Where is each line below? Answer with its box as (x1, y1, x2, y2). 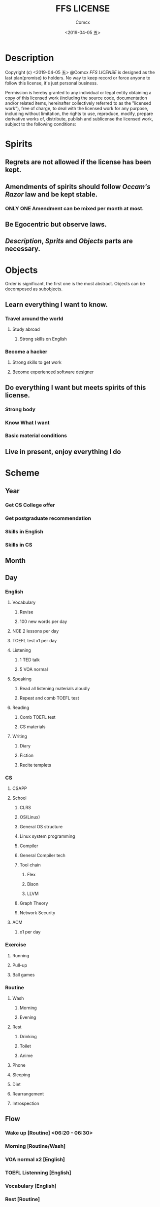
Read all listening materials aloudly (19, 686, 90, 692)
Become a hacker (5, 348, 48, 355)
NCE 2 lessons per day (12, 628, 59, 634)
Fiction (19, 752, 33, 758)
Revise (19, 609, 33, 615)
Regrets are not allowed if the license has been (5, 158, 152, 166)
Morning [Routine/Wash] (5, 1143, 65, 1150)
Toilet (19, 1043, 31, 1049)
